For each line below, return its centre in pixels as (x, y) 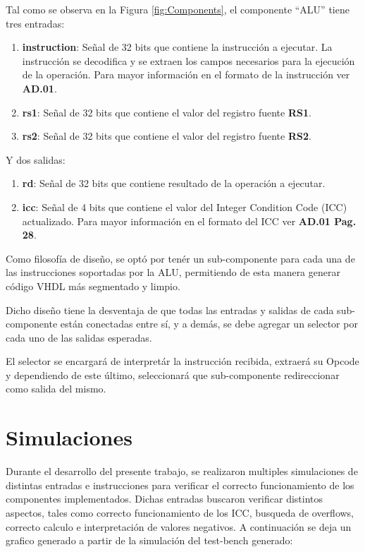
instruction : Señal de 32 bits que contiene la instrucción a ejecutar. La (177, 47)
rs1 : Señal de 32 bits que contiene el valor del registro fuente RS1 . (167, 112)
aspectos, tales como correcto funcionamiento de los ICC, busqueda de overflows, (180, 512)
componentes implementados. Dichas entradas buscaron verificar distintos (165, 499)
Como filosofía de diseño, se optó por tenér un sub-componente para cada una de (180, 258)
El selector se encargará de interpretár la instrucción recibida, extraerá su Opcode (182, 361)
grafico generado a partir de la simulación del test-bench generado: (149, 540)
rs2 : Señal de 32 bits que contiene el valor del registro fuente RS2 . (167, 136)
